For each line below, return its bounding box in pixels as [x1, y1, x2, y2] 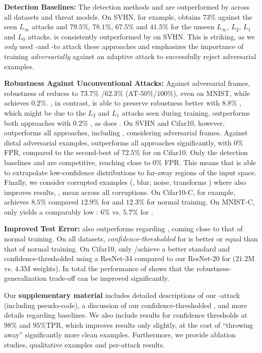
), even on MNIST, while [173, 87, 250, 98]
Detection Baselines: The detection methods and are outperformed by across [4, 2, 250, 12]
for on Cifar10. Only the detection [142, 147, 248, 158]
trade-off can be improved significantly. [49, 273, 169, 283]
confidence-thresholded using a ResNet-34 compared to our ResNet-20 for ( [4, 253, 236, 264]
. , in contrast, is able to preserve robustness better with [46, 97, 220, 108]
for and [101, 196, 124, 207]
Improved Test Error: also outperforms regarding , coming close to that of [4, 223, 243, 234]
